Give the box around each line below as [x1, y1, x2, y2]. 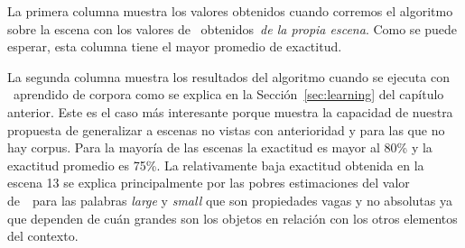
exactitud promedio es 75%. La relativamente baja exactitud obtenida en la [7, 155, 424, 174]
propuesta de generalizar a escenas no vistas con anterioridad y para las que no [7, 120, 445, 139]
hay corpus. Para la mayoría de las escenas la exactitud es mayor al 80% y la [7, 138, 432, 157]
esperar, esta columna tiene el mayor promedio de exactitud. [7, 37, 342, 56]
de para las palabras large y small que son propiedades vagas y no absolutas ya [7, 190, 452, 209]
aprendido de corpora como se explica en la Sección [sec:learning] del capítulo [13, 85, 444, 104]
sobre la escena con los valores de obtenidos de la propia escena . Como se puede [7, 19, 458, 38]
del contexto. [7, 226, 79, 245]
